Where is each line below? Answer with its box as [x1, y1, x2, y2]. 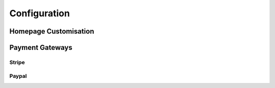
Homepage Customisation [9, 27, 94, 36]
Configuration [9, 8, 70, 19]
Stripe [9, 58, 25, 66]
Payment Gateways [9, 43, 72, 52]
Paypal [9, 72, 27, 79]
